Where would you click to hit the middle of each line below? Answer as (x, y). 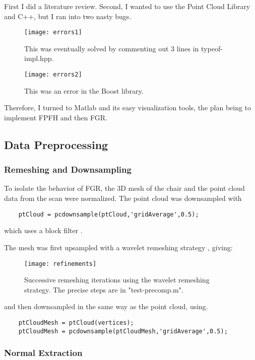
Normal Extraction (43, 353)
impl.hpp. (39, 58)
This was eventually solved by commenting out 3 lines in (112, 48)
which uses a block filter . (43, 230)
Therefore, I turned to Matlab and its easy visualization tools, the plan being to (128, 107)
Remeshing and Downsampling (68, 169)
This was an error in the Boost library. (84, 90)
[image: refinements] (60, 264)
